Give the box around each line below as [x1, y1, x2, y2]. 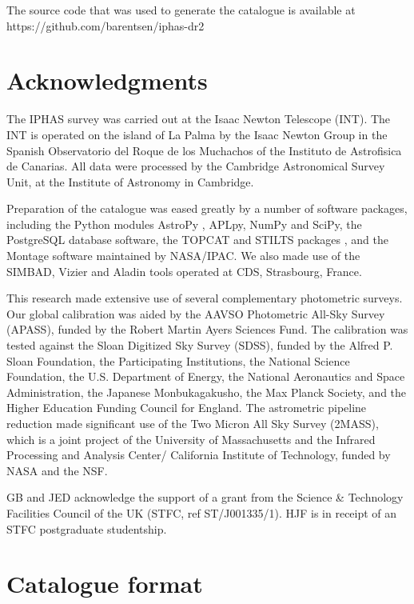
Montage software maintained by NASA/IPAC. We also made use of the [6, 247, 360, 264]
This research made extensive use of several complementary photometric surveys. [6, 290, 403, 306]
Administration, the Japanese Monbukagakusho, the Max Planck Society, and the [6, 383, 407, 400]
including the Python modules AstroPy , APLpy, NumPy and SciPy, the [6, 215, 362, 232]
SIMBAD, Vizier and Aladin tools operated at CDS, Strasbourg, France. [6, 262, 362, 279]
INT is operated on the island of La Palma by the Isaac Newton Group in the [6, 126, 388, 142]
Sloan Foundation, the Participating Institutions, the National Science [6, 352, 350, 369]
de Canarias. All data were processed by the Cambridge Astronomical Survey [6, 158, 385, 174]
